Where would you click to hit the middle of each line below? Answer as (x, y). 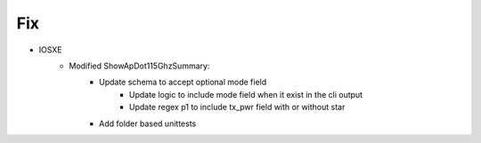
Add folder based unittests (148, 123)
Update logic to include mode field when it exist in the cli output (246, 94)
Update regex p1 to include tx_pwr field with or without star (237, 107)
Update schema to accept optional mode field (183, 82)
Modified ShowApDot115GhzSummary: (139, 66)
